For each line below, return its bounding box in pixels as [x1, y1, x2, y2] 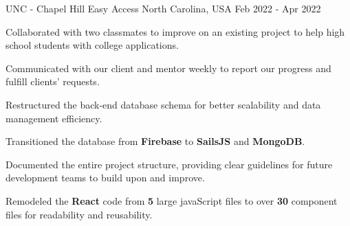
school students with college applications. [6, 38, 179, 52]
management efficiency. [6, 111, 102, 125]
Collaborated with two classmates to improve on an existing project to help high [6, 24, 345, 38]
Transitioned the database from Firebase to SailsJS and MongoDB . [6, 134, 305, 148]
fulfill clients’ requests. [6, 74, 100, 89]
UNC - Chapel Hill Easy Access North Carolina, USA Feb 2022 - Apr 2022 [6, 1, 321, 15]
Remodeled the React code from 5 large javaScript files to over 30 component [6, 193, 338, 207]
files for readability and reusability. [6, 207, 153, 221]
